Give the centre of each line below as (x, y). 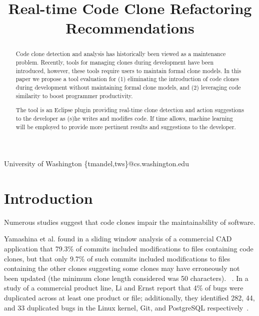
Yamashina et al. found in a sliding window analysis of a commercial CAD (118, 239)
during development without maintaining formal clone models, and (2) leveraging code (128, 87)
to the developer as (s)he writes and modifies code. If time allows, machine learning (124, 118)
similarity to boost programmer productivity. (74, 95)
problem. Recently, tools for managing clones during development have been (115, 62)
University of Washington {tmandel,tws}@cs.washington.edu (96, 164)
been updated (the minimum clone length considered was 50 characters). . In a (126, 278)
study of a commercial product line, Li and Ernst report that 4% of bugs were (124, 288)
